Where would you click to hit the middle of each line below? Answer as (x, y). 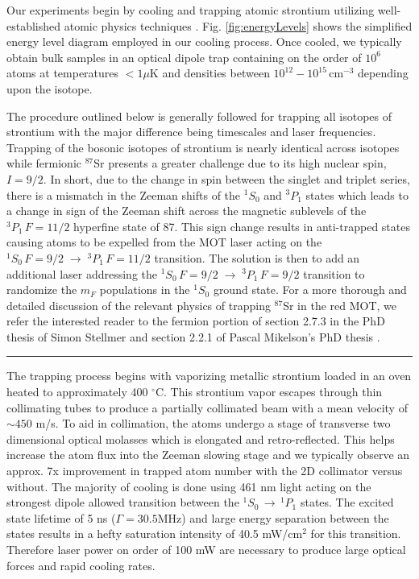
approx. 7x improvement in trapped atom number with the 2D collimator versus (205, 471)
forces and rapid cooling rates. (81, 565)
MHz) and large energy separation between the (273, 517)
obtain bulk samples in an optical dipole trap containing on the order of (184, 57)
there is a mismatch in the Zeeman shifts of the (124, 194)
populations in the (145, 289)
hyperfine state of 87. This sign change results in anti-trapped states (242, 226)
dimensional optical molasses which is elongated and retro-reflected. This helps (201, 438)
